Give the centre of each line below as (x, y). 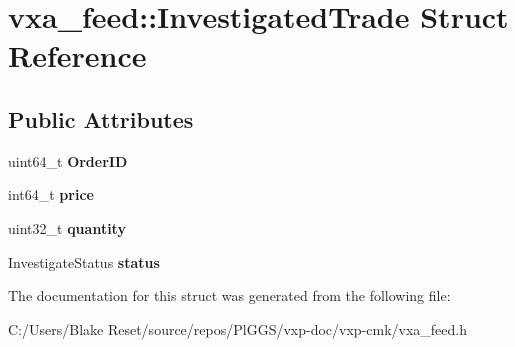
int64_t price (51, 194)
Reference (77, 55)
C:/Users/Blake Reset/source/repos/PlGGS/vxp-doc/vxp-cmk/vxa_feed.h (238, 328)
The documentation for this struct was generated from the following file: (229, 295)
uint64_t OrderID (68, 160)
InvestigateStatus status (84, 261)
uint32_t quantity (67, 227)
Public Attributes (101, 118)
